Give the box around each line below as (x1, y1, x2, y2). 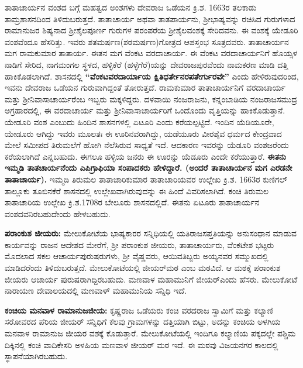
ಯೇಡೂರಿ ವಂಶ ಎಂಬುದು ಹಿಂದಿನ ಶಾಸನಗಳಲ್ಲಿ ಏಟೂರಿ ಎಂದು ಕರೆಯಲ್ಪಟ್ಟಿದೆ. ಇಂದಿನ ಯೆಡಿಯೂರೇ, (5, 115, 274, 128)
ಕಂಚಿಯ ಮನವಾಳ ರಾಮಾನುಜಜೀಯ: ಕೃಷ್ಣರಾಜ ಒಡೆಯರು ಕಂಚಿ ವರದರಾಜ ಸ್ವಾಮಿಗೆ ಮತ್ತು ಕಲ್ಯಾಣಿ (5, 304, 273, 316)
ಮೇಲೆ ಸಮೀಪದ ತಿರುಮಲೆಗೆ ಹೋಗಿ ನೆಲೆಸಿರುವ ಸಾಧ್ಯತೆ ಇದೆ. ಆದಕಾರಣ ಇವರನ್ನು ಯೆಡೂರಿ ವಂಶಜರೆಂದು (5, 139, 289, 151)
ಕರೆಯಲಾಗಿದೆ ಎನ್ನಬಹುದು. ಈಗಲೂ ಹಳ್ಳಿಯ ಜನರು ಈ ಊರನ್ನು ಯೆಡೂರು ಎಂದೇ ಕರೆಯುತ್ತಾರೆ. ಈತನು (5, 150, 287, 162)
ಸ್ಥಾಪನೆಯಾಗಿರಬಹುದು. (5, 350, 68, 362)
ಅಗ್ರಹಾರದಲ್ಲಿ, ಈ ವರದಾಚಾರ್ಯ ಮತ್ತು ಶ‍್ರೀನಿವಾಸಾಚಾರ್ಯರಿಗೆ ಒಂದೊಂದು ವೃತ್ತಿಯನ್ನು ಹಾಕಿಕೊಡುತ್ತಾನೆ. (5, 104, 285, 116)
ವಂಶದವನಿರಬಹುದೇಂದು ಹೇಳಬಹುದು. (5, 207, 111, 219)
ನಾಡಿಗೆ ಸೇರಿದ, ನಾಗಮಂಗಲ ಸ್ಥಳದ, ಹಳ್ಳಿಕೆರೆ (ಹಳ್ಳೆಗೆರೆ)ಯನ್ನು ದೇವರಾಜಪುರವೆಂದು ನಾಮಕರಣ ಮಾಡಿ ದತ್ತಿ (5, 58, 288, 70)
